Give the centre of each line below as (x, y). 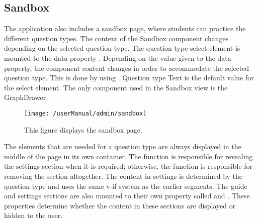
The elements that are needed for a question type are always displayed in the (123, 146)
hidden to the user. (33, 215)
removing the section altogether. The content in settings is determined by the (123, 176)
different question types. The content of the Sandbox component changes (116, 38)
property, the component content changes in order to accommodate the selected (127, 68)
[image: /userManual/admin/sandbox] (85, 113)
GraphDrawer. (26, 97)
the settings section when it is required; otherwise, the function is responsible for (128, 166)
